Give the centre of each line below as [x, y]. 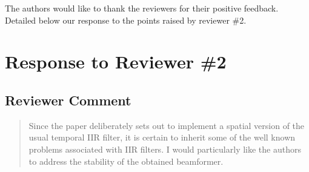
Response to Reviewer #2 [116, 61]
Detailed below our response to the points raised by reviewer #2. [126, 20]
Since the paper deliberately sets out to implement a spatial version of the [167, 125]
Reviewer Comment [68, 100]
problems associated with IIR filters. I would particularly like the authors [165, 149]
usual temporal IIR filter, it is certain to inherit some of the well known [162, 137]
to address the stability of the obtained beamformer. [126, 161]
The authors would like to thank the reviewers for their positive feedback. [142, 8]
